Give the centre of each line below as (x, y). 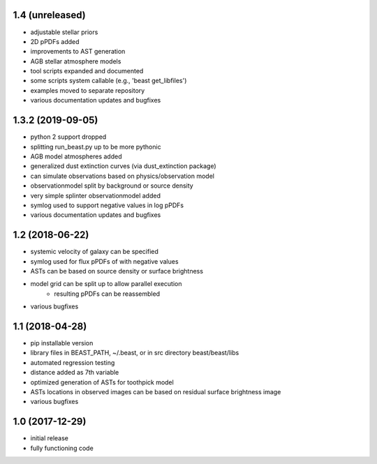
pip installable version (62, 343)
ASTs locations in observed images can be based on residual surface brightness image (156, 392)
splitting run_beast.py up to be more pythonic (96, 147)
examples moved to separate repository (88, 90)
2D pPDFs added (55, 41)
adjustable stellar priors (64, 32)
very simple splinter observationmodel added (95, 195)
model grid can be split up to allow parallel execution (106, 284)
